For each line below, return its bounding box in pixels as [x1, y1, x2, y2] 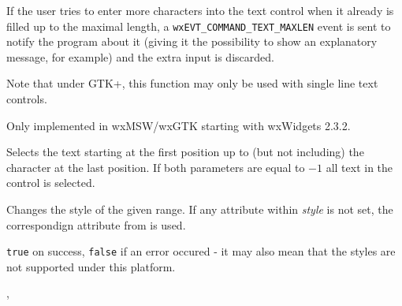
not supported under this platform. [6, 258, 176, 274]
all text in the [326, 159, 393, 175]
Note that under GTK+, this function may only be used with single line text [6, 75, 378, 91]
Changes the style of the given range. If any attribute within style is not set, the [6, 201, 393, 217]
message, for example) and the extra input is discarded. [6, 48, 274, 65]
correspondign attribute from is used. [6, 216, 186, 233]
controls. [6, 91, 47, 107]
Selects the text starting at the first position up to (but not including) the [6, 144, 364, 160]
